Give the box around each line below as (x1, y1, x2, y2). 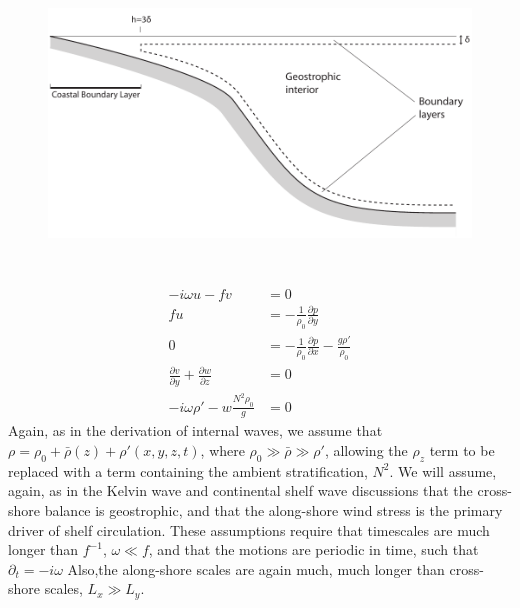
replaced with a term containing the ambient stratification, (8, 460, 368, 481)
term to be (429, 440, 495, 461)
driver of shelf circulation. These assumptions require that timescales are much (8, 519, 490, 540)
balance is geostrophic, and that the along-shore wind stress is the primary (44, 500, 503, 520)
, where (200, 440, 245, 461)
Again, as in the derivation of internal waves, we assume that (8, 420, 383, 441)
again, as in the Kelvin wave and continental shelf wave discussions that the (8, 480, 473, 501)
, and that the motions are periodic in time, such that (148, 539, 479, 560)
